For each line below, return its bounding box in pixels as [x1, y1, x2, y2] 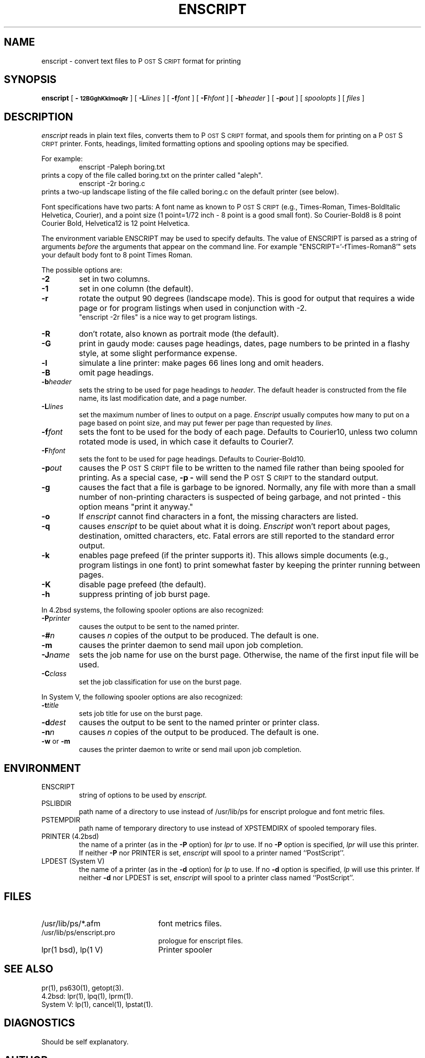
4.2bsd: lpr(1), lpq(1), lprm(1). [41, 991, 133, 1000]
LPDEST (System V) [41, 857, 105, 866]
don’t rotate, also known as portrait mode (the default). [79, 329, 279, 339]
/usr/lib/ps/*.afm [41, 918, 100, 928]
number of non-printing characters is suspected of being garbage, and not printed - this [79, 492, 401, 502]
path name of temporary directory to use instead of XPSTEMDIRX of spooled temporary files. [79, 824, 376, 833]
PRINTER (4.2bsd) [41, 832, 99, 841]
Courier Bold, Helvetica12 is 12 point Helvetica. [41, 219, 190, 228]
